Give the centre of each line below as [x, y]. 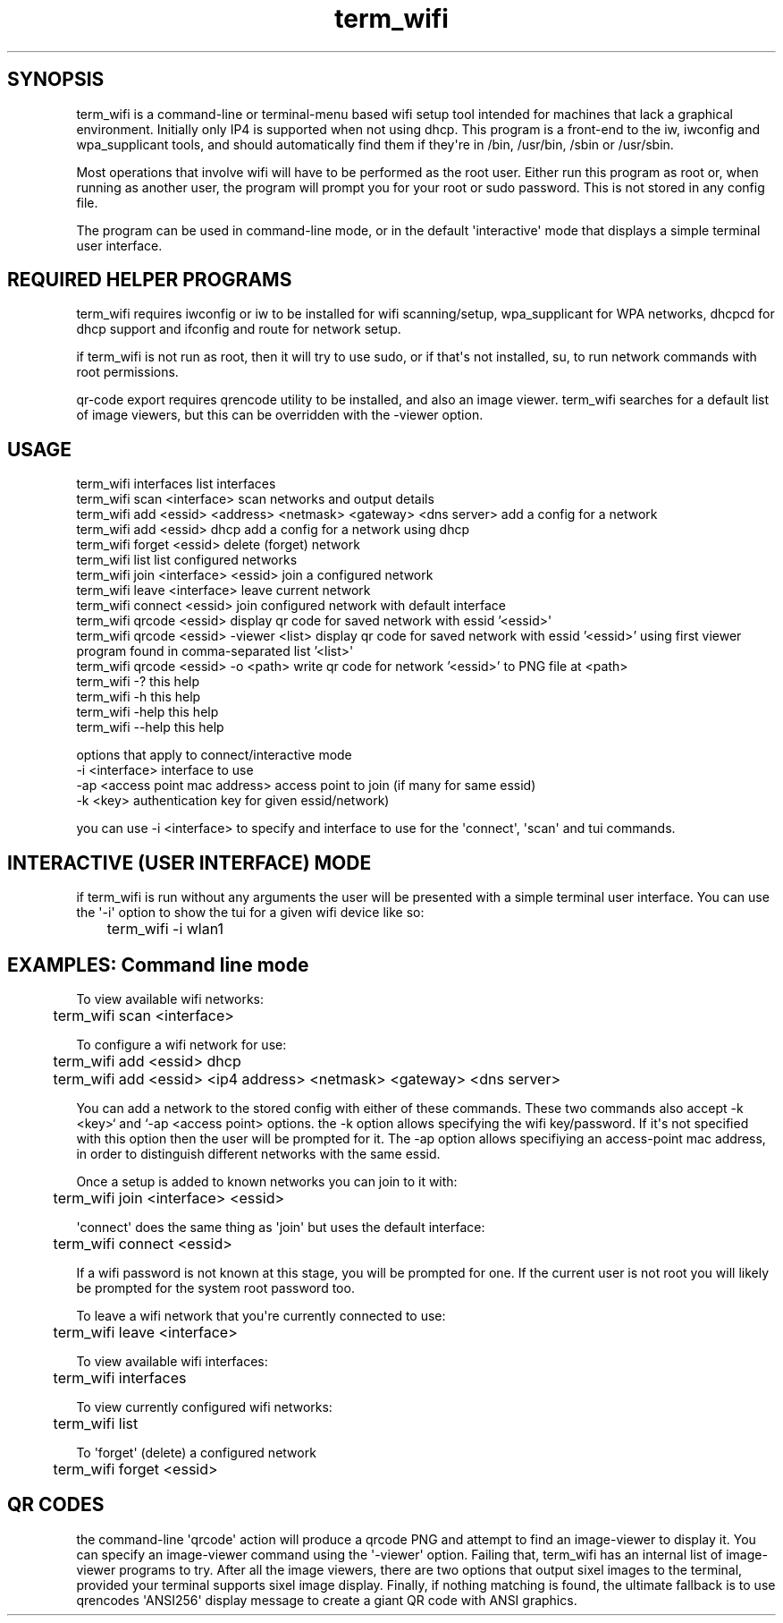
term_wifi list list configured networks [187, 560]
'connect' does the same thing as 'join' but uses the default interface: [281, 1227]
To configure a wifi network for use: [181, 1044]
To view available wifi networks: [170, 998]
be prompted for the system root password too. [215, 1287]
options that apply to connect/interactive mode [214, 755]
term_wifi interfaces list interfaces [176, 484]
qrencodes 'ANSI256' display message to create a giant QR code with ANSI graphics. [327, 1600]
